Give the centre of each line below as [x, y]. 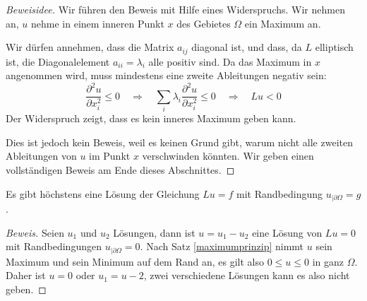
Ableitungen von [41, 156]
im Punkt [110, 156]
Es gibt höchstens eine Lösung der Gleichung [103, 193]
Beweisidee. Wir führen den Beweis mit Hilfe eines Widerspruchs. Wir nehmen [175, 9]
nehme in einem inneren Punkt [98, 23]
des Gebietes [204, 23]
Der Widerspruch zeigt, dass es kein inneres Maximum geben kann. [151, 118]
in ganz [328, 261]
